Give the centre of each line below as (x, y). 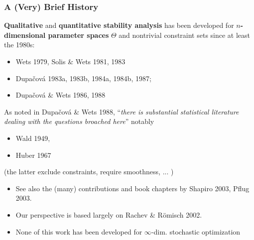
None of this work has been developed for (79, 231)
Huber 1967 (33, 155)
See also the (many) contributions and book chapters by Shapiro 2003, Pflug (132, 188)
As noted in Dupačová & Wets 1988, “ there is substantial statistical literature (122, 111)
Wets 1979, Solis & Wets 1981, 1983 (70, 61)
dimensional (25, 35)
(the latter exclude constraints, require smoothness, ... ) (89, 172)
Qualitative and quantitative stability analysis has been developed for (119, 25)
